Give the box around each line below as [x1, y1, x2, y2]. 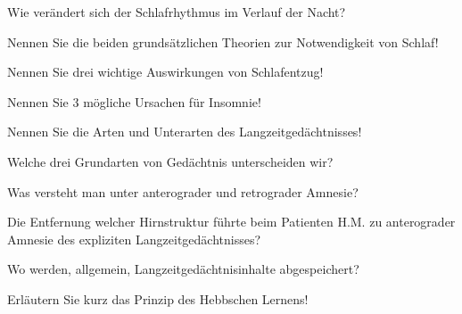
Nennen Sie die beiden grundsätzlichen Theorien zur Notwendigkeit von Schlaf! [7, 32, 439, 51]
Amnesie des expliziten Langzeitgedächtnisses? [7, 229, 261, 248]
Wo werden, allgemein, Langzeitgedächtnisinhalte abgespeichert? [7, 260, 359, 278]
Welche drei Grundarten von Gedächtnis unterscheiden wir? [7, 152, 334, 170]
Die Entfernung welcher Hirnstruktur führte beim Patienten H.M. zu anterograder [7, 212, 456, 231]
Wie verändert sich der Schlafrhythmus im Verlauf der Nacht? [7, 3, 346, 21]
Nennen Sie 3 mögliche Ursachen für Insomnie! [7, 92, 261, 111]
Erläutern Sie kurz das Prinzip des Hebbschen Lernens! [7, 289, 309, 308]
